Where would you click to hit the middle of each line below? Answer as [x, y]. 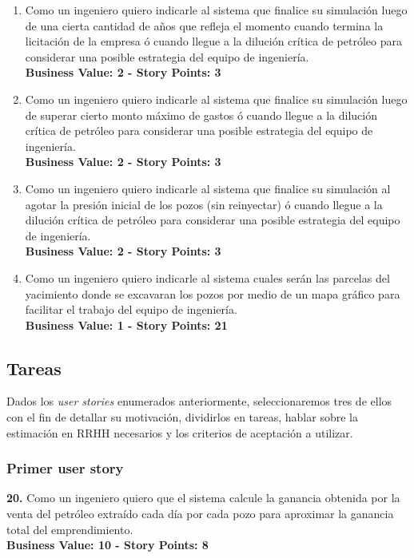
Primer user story [65, 468]
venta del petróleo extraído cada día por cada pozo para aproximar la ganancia [200, 514]
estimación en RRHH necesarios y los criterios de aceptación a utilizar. [180, 432]
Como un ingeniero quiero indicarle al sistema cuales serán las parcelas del [207, 277]
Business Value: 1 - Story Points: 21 [126, 325]
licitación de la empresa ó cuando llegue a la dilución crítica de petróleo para [213, 41]
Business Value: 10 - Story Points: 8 [107, 545]
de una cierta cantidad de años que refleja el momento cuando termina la [204, 25]
